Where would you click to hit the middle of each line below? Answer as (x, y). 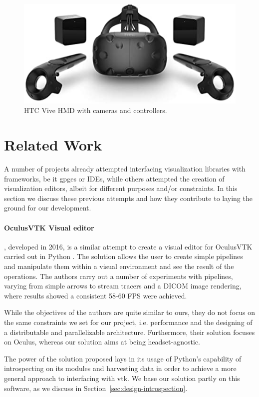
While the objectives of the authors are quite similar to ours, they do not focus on (129, 312)
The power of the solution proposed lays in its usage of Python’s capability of (123, 358)
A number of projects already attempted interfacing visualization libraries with (125, 169)
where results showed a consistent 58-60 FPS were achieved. (96, 295)
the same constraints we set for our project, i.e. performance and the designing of (128, 322)
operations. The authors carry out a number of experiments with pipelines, (119, 276)
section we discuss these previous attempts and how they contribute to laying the (128, 198)
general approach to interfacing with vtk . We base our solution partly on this (122, 378)
